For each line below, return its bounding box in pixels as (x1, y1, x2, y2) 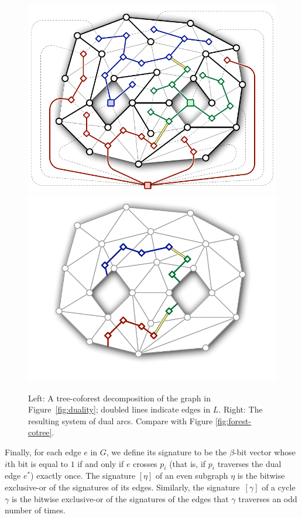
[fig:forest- (215, 414, 252, 427)
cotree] (28, 426, 52, 438)
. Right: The (218, 403, 263, 415)
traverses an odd (238, 492, 297, 505)
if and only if (77, 457, 124, 469)
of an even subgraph (156, 469, 228, 482)
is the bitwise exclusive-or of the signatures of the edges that (11, 492, 229, 505)
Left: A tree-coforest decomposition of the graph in (28, 391, 211, 404)
